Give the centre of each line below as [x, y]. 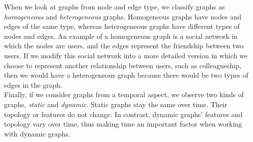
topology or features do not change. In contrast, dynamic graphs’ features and [124, 114]
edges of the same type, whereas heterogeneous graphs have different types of [122, 26]
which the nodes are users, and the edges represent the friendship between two [124, 46]
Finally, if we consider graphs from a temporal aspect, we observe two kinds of [124, 94]
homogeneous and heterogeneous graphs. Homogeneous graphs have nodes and [123, 16]
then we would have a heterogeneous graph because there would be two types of [126, 75]
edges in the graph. [33, 84]
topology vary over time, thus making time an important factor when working [123, 124]
